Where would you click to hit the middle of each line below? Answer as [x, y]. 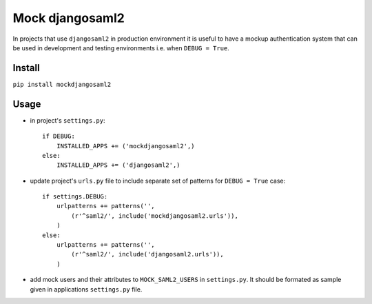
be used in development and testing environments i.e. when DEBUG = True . [121, 48]
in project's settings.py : [68, 120]
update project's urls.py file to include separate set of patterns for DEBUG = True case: [158, 181]
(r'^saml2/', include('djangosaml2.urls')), [147, 254]
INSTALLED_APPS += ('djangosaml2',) [118, 165]
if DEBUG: [59, 136]
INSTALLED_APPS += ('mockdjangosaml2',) [126, 146]
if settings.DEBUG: [75, 197]
